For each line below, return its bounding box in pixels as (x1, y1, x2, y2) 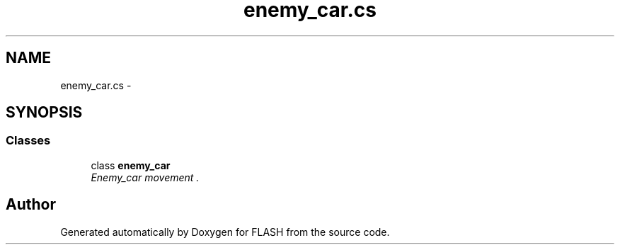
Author (6, 195, 56, 214)
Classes (6, 133, 51, 148)
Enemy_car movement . (91, 171, 200, 183)
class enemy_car (91, 159, 171, 171)
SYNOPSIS (6, 103, 83, 122)
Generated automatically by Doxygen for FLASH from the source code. (60, 225, 390, 238)
